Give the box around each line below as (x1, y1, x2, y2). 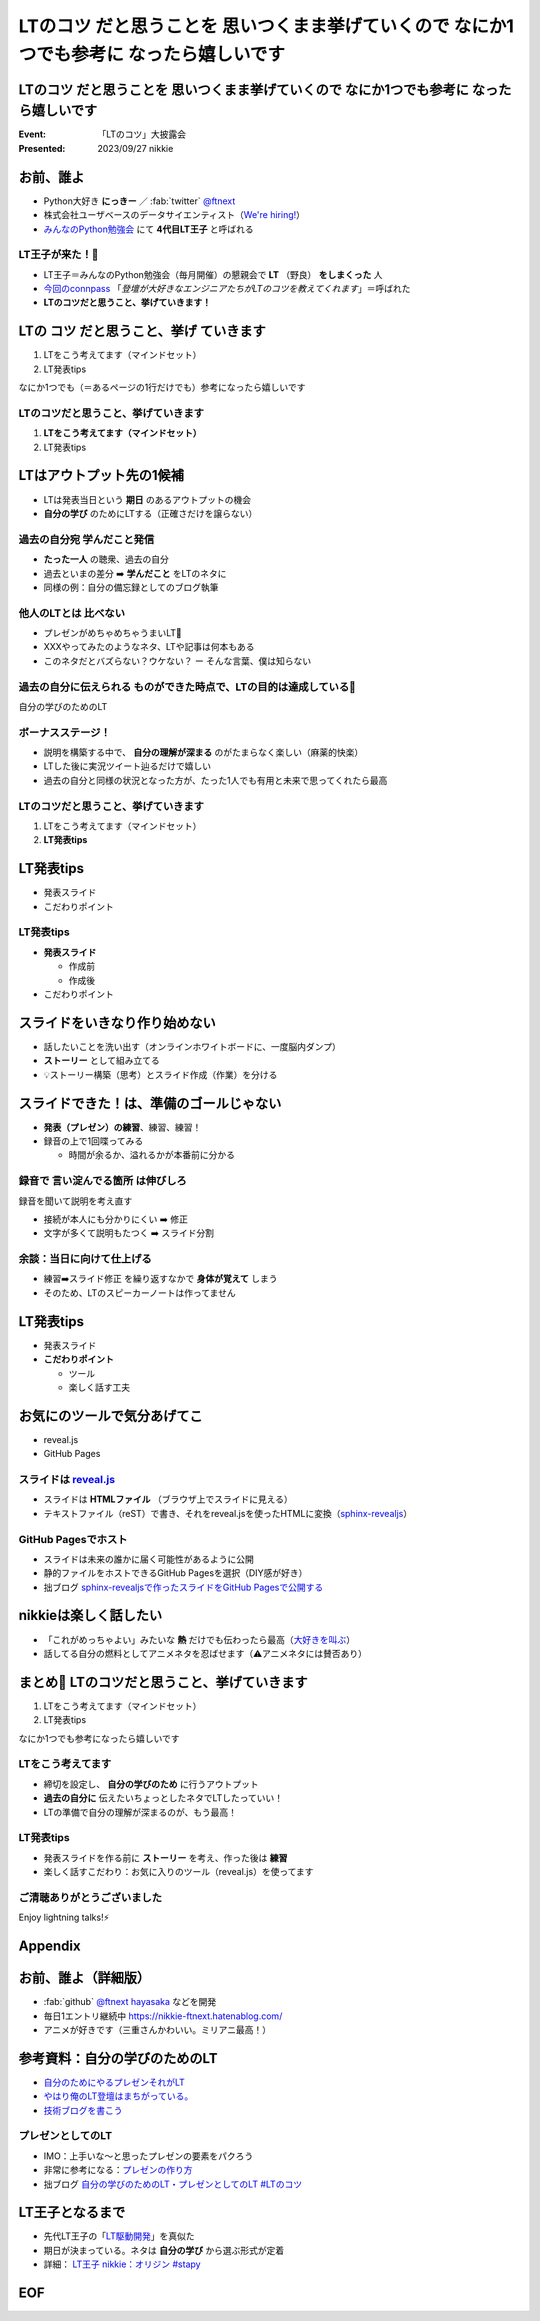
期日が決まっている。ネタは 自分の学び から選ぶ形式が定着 (43, 2244, 285, 2256)
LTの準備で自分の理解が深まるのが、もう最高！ (43, 1806, 237, 1818)
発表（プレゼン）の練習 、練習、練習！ (43, 1121, 202, 1133)
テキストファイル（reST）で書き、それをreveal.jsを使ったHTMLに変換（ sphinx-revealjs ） (43, 1507, 413, 1519)
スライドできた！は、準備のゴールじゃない (18, 1095, 282, 1112)
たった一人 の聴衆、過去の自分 (43, 553, 169, 565)
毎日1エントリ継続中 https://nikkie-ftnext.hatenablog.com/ (43, 2010, 283, 2022)
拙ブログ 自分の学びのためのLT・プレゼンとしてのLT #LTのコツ (43, 2178, 303, 2190)
